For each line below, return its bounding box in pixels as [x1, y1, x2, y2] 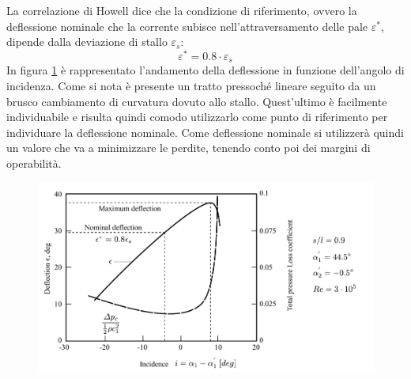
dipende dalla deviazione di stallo [6, 33, 168, 50]
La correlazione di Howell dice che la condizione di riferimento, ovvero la [6, 2, 357, 18]
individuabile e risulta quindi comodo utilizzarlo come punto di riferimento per [6, 108, 388, 125]
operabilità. [6, 154, 62, 171]
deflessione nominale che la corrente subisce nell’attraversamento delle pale [6, 17, 368, 34]
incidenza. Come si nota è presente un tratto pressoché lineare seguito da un [6, 77, 376, 93]
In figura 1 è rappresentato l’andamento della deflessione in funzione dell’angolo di [6, 62, 405, 78]
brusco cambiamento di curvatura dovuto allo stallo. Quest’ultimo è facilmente [6, 93, 387, 109]
